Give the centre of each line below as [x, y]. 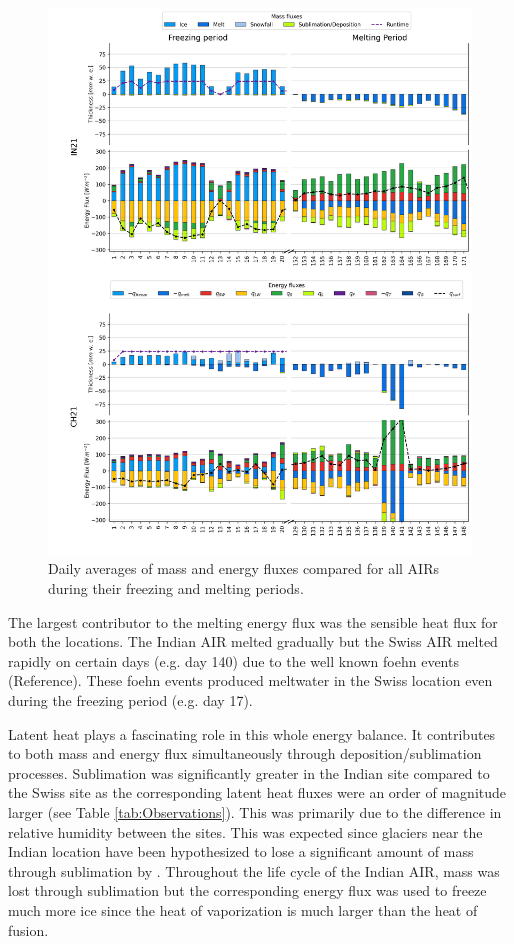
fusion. [28, 929]
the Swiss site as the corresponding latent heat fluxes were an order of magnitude [257, 792]
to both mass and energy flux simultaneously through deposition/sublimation [245, 753]
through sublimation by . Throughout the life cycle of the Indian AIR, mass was [254, 870]
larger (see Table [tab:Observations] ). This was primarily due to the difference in [255, 811]
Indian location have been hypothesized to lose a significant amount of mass [241, 851]
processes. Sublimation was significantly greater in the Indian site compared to [249, 772]
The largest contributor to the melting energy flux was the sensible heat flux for [253, 621]
